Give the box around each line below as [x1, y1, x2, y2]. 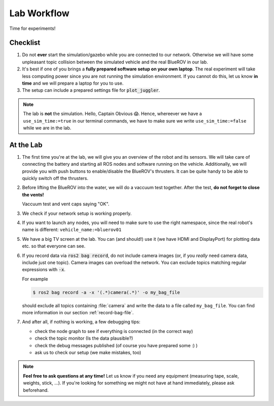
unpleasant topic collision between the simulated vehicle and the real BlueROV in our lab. [22, 59, 208, 65]
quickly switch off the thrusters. [22, 175, 89, 181]
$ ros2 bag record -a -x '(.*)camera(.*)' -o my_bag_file [32, 289, 180, 295]
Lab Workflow [9, 8, 70, 19]
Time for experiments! [9, 25, 56, 31]
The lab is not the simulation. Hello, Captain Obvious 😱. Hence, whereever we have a [23, 110, 202, 117]
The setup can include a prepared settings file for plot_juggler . [22, 87, 160, 93]
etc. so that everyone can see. [22, 243, 86, 249]
